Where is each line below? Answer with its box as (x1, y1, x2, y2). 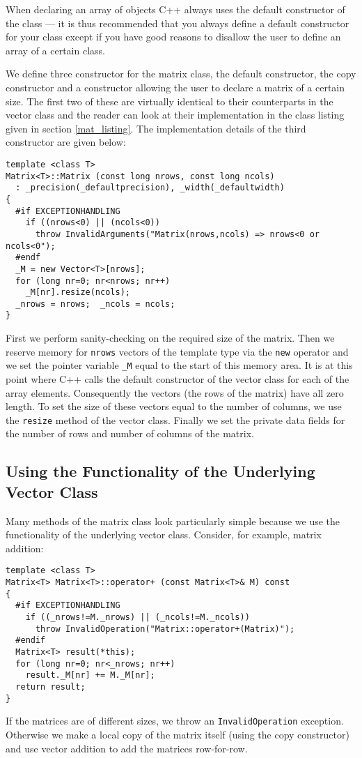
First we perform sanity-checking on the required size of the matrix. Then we (6, 331, 335, 345)
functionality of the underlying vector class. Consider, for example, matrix (6, 527, 322, 542)
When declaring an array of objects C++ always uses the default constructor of (6, 2, 345, 16)
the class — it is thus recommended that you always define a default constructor (6, 15, 349, 30)
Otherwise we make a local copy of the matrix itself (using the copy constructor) (6, 727, 349, 741)
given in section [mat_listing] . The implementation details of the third (6, 121, 306, 135)
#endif (15, 635, 46, 646)
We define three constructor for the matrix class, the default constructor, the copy (6, 66, 356, 81)
